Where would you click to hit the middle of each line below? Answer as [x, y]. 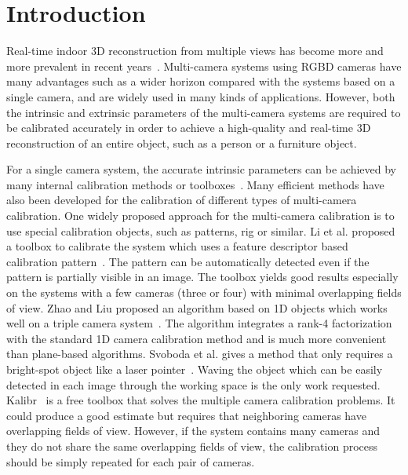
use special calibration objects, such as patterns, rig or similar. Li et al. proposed [201, 230]
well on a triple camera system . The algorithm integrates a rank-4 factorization [199, 323]
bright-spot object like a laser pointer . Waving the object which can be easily [195, 369]
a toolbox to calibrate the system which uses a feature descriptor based [177, 246]
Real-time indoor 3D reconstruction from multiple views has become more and [195, 51]
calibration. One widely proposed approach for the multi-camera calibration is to [200, 216]
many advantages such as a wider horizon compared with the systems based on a [201, 81]
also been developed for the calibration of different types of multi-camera [182, 200]
